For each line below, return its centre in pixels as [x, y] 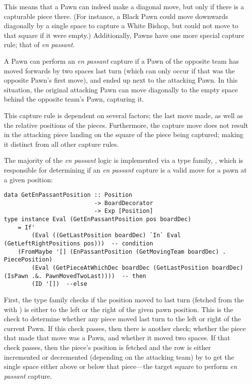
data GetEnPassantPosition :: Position [68, 195]
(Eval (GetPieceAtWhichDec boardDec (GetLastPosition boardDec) [137, 268]
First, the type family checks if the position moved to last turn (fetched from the [124, 299]
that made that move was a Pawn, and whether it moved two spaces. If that [117, 338]
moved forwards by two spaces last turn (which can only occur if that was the [119, 70]
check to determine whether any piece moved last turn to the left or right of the [123, 319]
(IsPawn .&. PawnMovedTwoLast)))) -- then [75, 276]
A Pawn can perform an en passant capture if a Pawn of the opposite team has [121, 61]
